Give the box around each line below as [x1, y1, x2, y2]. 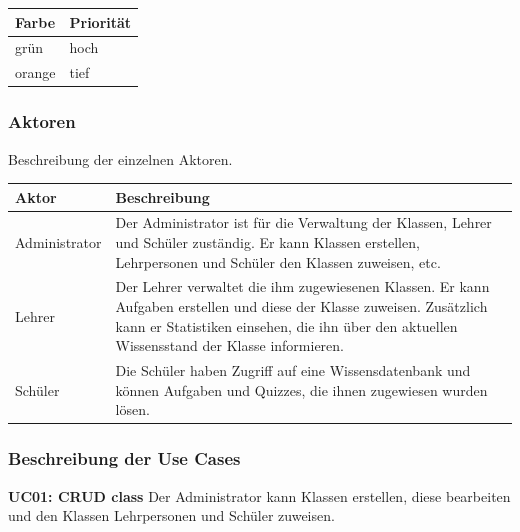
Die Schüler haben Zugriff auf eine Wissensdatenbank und [115, 360, 471, 381]
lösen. [115, 399, 150, 420]
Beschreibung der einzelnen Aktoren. [8, 148, 233, 169]
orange [15, 62, 56, 83]
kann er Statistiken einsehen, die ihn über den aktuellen [115, 315, 458, 336]
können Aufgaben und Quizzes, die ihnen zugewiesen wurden [115, 379, 488, 400]
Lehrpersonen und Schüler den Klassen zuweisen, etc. [115, 251, 441, 272]
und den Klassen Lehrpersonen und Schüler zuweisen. [8, 505, 335, 526]
